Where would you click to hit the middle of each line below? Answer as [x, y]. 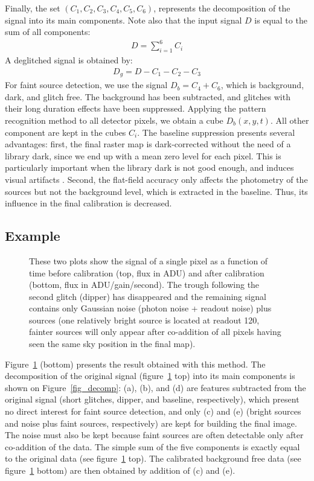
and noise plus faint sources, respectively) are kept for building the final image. [151, 423]
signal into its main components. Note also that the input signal [123, 20]
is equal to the [281, 20]
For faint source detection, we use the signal [86, 85]
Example [33, 236]
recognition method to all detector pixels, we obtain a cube [114, 120]
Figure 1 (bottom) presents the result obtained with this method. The [135, 364]
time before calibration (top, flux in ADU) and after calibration [147, 272]
